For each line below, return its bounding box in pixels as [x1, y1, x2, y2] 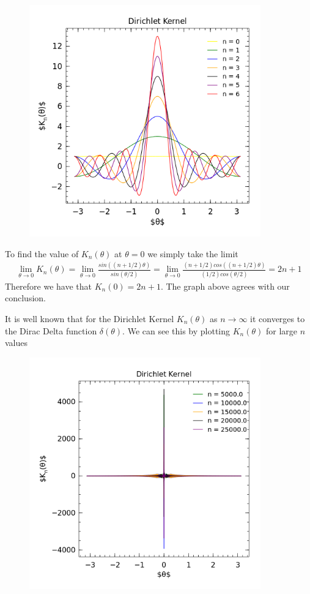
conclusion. [5, 291, 46, 304]
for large [265, 324, 297, 337]
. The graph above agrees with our [160, 279, 290, 292]
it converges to [250, 312, 305, 325]
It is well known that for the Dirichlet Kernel [5, 312, 174, 325]
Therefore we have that [5, 279, 92, 292]
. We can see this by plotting [122, 324, 231, 337]
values [5, 336, 28, 349]
